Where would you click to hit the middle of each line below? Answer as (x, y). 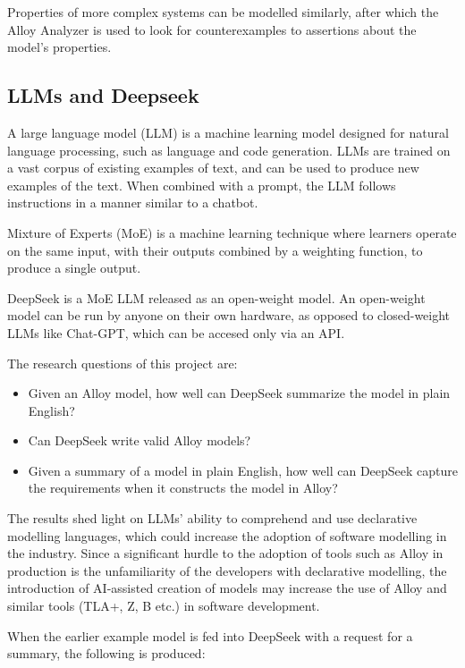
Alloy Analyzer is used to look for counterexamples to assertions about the (212, 29)
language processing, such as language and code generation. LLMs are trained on (229, 150)
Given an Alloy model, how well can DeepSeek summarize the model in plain (239, 393)
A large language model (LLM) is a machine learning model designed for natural (228, 132)
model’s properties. (59, 47)
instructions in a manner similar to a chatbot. (133, 203)
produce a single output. (74, 268)
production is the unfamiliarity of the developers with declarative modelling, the (227, 570)
